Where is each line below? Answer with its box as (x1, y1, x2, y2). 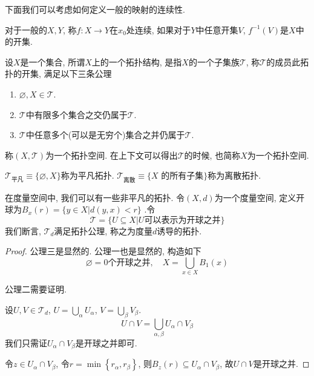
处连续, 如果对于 (126, 23, 191, 36)
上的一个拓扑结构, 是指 (91, 55, 182, 68)
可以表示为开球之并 (144, 216, 221, 225)
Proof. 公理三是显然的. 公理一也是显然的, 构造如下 (5, 245, 201, 257)
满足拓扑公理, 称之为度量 (54, 224, 152, 237)
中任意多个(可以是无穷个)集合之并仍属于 (25, 128, 185, 141)
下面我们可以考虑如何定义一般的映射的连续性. (5, 3, 185, 15)
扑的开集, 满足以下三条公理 (5, 67, 112, 80)
